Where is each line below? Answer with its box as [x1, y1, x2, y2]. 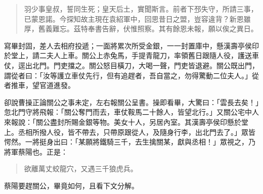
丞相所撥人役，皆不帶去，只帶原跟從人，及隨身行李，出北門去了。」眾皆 [18, 126, 255, 137]
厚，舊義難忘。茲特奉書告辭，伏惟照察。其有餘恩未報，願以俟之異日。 [24, 23, 258, 34]
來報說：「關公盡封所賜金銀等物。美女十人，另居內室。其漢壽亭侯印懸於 [4, 116, 241, 127]
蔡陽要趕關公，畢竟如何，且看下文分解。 [4, 180, 139, 190]
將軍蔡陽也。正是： [4, 146, 68, 157]
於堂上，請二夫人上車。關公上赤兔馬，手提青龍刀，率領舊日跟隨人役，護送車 [4, 50, 259, 61]
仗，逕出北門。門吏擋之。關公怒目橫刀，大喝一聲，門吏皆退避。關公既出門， [4, 60, 259, 70]
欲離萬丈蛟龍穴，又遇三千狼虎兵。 [24, 163, 138, 174]
